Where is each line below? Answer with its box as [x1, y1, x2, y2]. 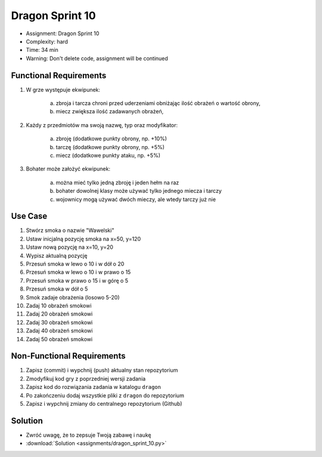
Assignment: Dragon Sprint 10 [26, 30, 100, 37]
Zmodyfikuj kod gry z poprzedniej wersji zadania [26, 375, 146, 382]
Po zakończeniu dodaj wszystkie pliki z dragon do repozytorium [26, 391, 184, 399]
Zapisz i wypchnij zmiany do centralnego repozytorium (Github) [26, 400, 182, 407]
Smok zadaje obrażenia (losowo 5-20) [26, 294, 120, 301]
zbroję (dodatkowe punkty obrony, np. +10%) [55, 135, 167, 143]
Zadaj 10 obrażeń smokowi [26, 302, 92, 309]
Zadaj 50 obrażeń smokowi [26, 335, 92, 342]
